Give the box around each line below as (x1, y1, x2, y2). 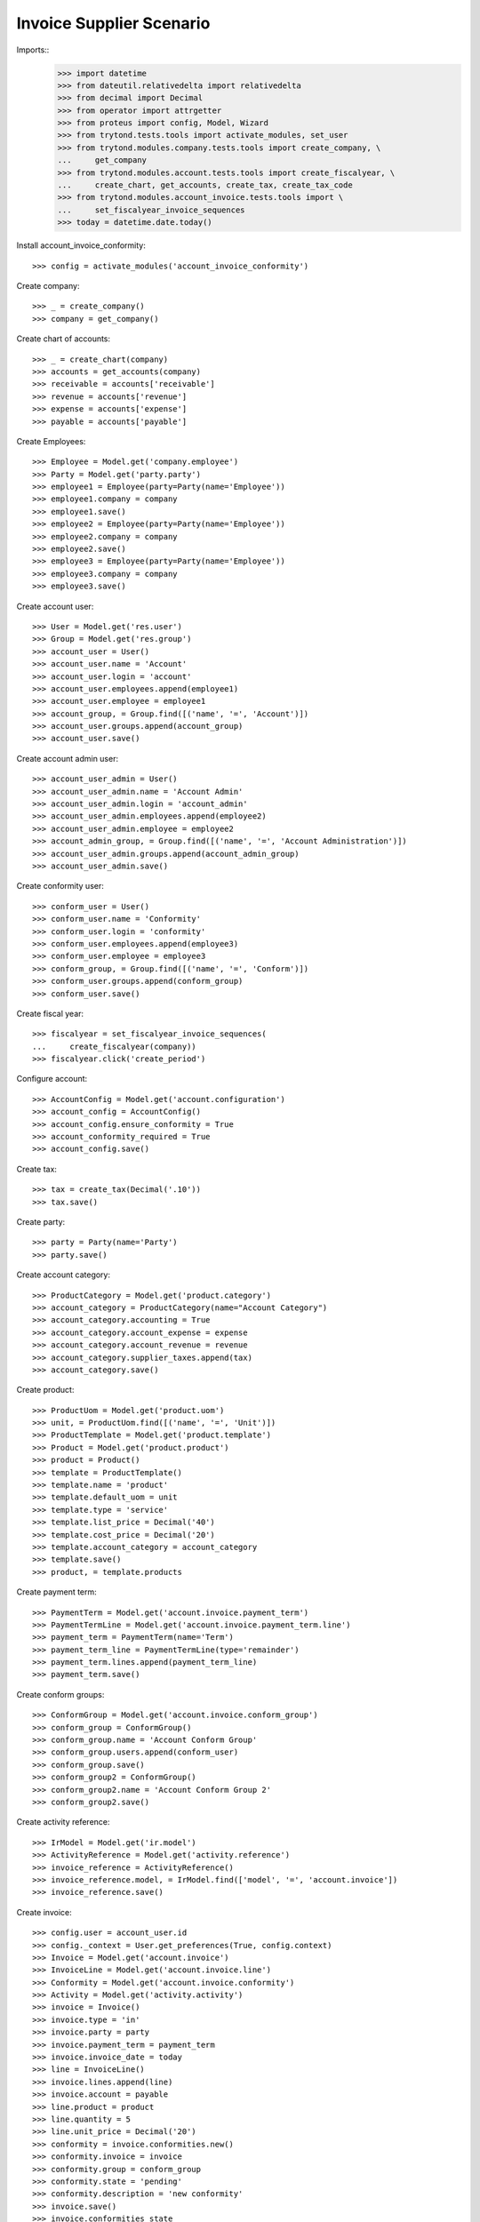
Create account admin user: (16, 753, 119, 763)
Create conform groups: (16, 1689, 105, 1699)
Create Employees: (16, 436, 86, 446)
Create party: (16, 1216, 66, 1227)
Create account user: (16, 601, 94, 611)
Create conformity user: (16, 881, 104, 891)
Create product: (16, 1385, 75, 1395)
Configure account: (16, 1074, 88, 1084)
